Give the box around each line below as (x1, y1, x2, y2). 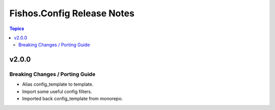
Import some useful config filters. (22, 88, 92, 94)
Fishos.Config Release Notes (9, 8, 135, 19)
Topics (9, 25, 24, 32)
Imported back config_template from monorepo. (22, 96, 123, 102)
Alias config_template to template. (22, 81, 94, 88)
